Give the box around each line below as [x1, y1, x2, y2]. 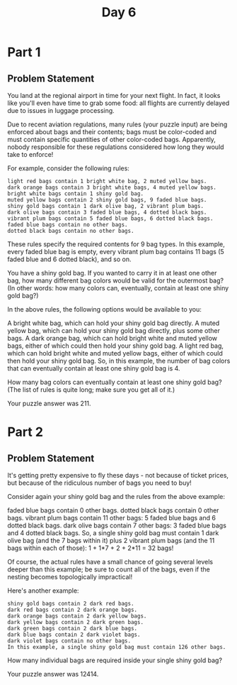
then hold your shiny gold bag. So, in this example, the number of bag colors [7, 356, 231, 365]
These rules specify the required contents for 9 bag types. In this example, [7, 240, 225, 248]
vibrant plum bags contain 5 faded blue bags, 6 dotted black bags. [7, 215, 214, 222]
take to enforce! [7, 150, 54, 158]
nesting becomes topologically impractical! [7, 573, 133, 581]
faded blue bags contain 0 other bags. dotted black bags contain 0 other [7, 506, 219, 515]
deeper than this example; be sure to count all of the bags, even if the [7, 565, 210, 574]
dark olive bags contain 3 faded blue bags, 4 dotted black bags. [7, 209, 207, 216]
